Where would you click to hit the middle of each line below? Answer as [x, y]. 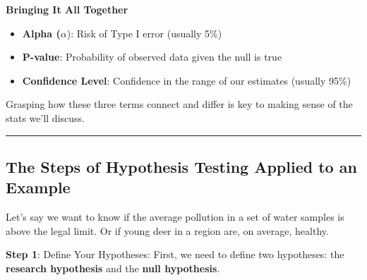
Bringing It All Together [67, 9]
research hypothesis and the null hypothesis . [113, 268]
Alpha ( [41, 33]
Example [38, 187]
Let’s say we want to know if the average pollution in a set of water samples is [175, 217]
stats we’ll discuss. [45, 117]
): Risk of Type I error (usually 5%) [144, 33]
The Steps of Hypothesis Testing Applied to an [181, 166]
